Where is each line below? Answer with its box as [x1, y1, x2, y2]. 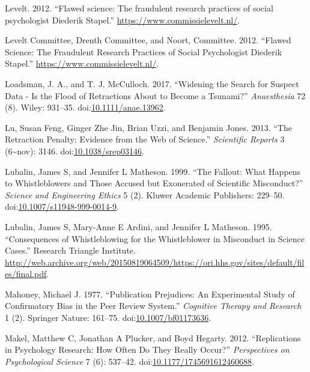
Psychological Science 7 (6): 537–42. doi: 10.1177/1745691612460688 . [5, 355, 254, 367]
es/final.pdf [5, 267, 47, 280]
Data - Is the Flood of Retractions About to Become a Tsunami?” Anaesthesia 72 [5, 89, 306, 102]
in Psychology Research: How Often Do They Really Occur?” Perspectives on [5, 343, 290, 356]
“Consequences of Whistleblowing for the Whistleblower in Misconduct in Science [5, 232, 305, 245]
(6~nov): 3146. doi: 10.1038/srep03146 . [5, 144, 144, 157]
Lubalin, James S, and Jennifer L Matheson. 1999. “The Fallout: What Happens [5, 165, 301, 177]
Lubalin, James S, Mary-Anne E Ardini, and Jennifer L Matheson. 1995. [5, 220, 272, 233]
